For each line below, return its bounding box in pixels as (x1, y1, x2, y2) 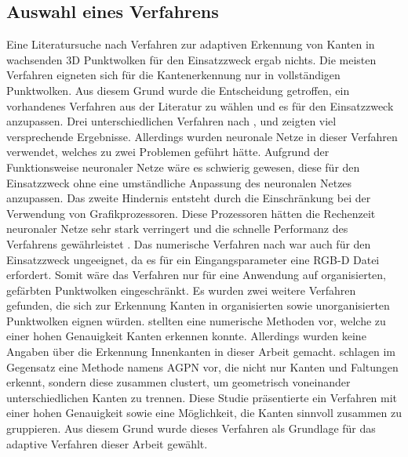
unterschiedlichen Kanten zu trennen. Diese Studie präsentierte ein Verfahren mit (6, 389, 398, 405)
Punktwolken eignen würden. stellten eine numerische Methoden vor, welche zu (6, 312, 386, 328)
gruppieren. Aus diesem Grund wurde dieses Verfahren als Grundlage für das (6, 420, 376, 437)
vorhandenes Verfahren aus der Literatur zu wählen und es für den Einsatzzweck (6, 97, 394, 114)
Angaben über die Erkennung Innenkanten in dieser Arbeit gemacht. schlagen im (6, 343, 395, 360)
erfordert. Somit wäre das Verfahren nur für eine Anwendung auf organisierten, (6, 267, 386, 283)
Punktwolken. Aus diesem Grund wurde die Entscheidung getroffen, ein (6, 82, 350, 98)
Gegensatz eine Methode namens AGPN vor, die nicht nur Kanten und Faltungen (6, 358, 399, 375)
